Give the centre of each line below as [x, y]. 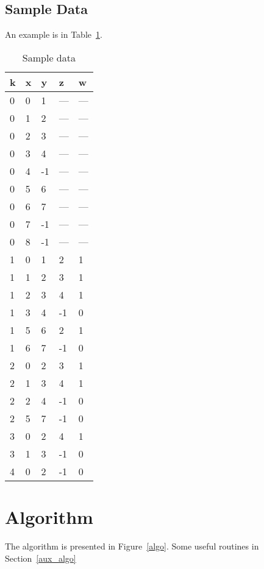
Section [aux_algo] [41, 558]
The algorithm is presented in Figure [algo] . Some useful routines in [132, 546]
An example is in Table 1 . [54, 34]
